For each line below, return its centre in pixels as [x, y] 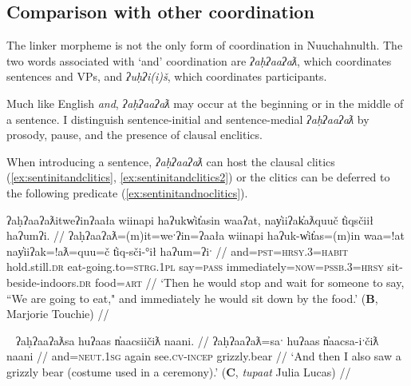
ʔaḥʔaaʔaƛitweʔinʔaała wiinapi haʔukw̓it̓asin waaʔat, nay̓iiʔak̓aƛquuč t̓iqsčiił [190, 219]
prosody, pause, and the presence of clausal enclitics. [134, 135]
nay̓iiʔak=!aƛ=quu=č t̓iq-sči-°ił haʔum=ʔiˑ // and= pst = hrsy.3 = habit [177, 251]
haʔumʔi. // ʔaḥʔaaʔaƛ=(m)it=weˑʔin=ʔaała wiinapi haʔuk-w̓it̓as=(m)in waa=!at [205, 235]
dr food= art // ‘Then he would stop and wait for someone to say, [242, 282]
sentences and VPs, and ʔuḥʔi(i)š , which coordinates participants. [167, 76]
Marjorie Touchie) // [58, 314]
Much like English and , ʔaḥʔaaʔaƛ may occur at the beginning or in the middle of [205, 103]
